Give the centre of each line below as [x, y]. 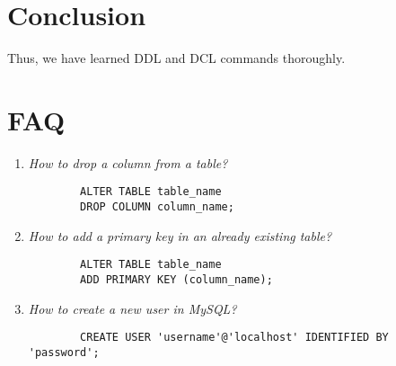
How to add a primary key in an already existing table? [180, 235]
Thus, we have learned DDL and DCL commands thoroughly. [176, 58]
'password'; [64, 352]
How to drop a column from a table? [128, 162]
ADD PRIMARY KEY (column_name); [176, 280]
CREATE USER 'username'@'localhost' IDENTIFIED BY [234, 338]
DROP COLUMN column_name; [157, 207]
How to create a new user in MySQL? [132, 308]
